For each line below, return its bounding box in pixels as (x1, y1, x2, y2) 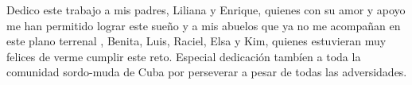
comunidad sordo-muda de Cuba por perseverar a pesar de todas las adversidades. (6, 64, 407, 80)
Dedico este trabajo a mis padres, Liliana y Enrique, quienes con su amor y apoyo (6, 2, 406, 17)
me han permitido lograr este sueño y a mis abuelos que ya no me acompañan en (6, 17, 401, 33)
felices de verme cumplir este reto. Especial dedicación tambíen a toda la (6, 48, 361, 64)
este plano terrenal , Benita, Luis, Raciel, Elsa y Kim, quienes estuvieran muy (6, 33, 387, 49)
